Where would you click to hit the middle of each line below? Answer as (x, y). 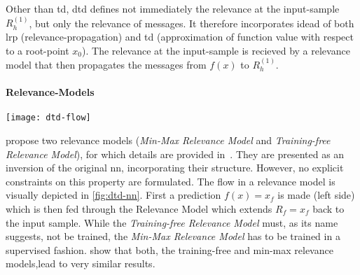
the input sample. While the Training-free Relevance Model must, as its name (172, 222)
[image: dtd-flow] (48, 118)
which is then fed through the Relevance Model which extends (139, 209)
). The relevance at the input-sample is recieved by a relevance (216, 50)
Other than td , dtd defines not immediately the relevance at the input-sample (173, 8)
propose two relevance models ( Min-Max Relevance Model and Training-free (168, 140)
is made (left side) (316, 195)
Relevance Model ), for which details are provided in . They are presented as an (175, 154)
